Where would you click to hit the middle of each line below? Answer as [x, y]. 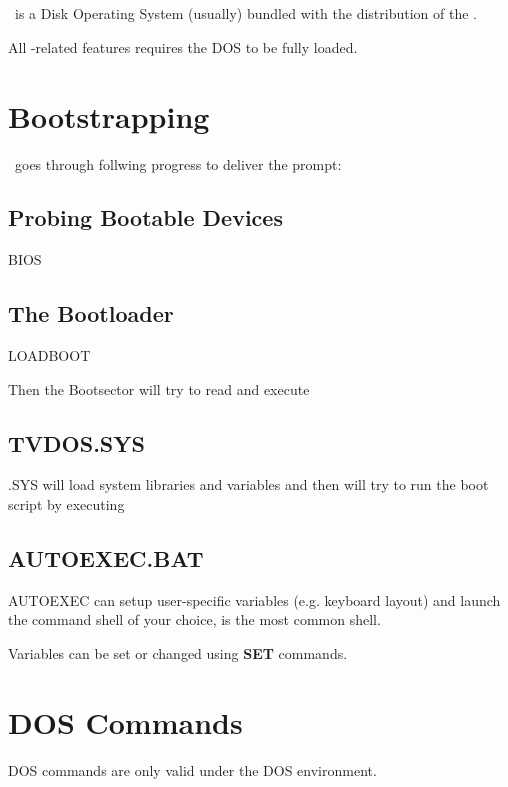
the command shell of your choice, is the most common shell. [194, 619]
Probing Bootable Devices [145, 217]
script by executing [66, 504]
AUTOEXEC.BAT [106, 558]
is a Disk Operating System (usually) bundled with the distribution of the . [245, 13]
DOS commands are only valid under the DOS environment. [192, 769]
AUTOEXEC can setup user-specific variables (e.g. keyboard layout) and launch [254, 599]
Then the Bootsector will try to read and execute [159, 388]
